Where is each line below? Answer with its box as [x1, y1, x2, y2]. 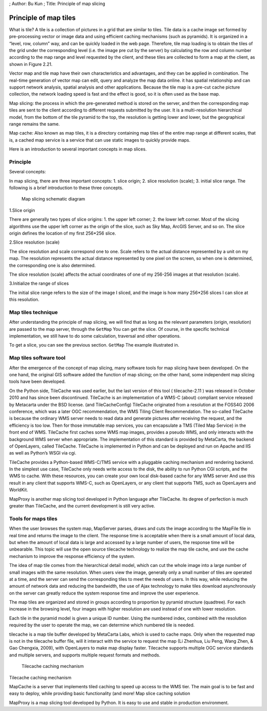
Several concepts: [9, 169, 46, 175]
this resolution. [9, 297, 40, 303]
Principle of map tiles [9, 13, 76, 22]
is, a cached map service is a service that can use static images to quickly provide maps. [9, 137, 190, 143]
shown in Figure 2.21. [9, 61, 53, 67]
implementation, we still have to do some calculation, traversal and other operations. [9, 333, 181, 339]
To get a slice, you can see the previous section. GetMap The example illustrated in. [9, 342, 179, 348]
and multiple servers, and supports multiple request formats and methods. [9, 652, 161, 658]
